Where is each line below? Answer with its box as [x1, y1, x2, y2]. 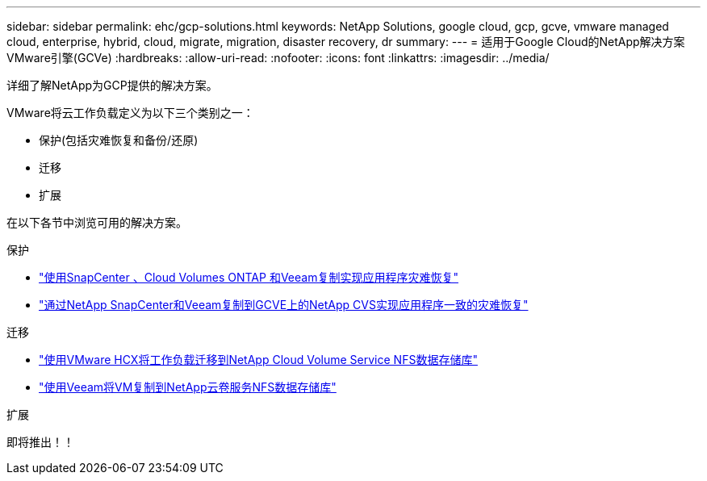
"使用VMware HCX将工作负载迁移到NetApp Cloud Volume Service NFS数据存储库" [39, 353, 478, 366]
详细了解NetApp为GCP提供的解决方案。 [6, 78, 218, 92]
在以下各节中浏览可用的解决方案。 [6, 215, 187, 229]
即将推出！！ [6, 435, 74, 449]
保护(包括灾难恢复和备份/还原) [39, 133, 199, 147]
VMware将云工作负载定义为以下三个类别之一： [6, 106, 254, 119]
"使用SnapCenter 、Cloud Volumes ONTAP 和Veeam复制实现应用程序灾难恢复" [39, 270, 458, 284]
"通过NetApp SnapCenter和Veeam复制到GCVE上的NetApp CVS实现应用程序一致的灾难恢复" [39, 298, 529, 312]
